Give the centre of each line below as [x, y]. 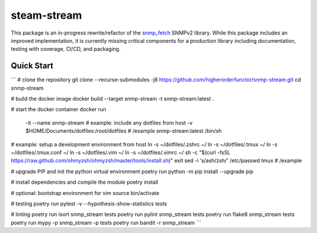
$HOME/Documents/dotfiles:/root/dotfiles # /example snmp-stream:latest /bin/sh [124, 131]
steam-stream [46, 15]
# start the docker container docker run [59, 109]
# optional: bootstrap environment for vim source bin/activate [85, 193]
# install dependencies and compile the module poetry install [85, 182]
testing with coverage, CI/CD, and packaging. [66, 49]
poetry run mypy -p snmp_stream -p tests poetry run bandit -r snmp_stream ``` [106, 222]
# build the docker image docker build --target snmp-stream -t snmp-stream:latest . [112, 99]
